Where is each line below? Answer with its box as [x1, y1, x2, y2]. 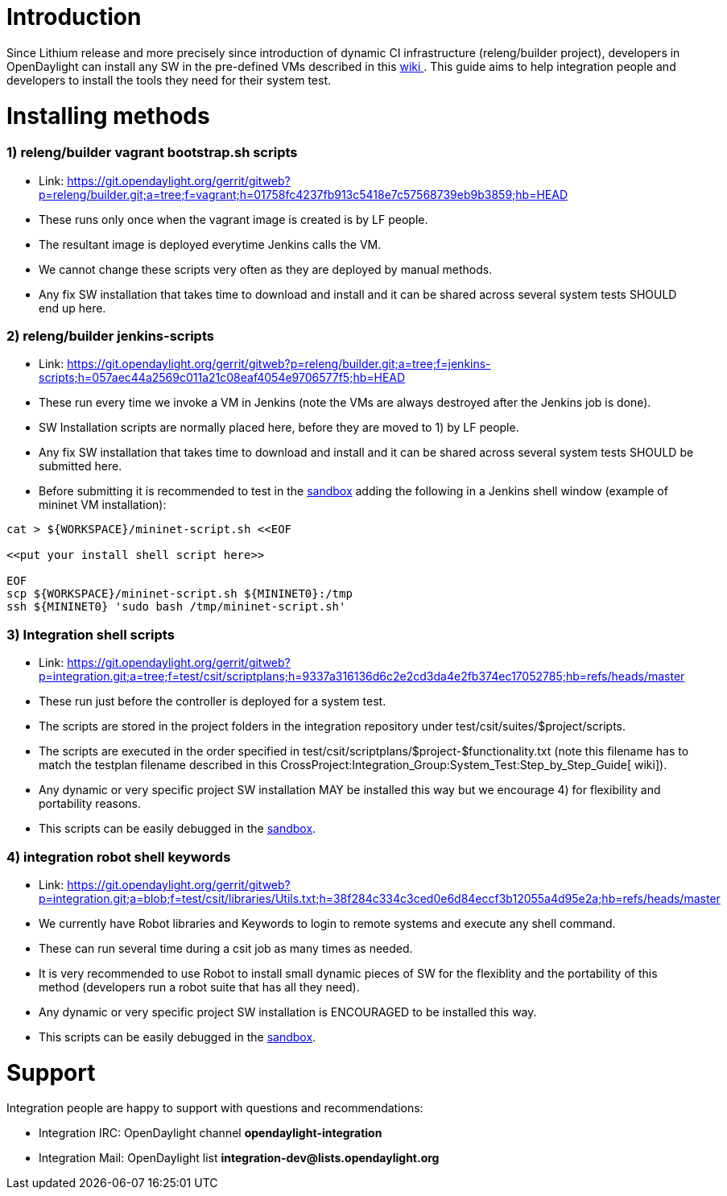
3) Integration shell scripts [6, 626, 175, 643]
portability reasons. [39, 797, 142, 811]
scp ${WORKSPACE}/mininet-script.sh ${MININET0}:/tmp [6, 587, 353, 601]
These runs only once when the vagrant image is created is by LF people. [39, 212, 428, 226]
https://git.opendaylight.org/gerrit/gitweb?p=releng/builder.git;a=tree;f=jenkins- [67, 357, 491, 371]
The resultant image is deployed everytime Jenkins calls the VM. [39, 237, 382, 251]
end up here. [39, 300, 106, 315]
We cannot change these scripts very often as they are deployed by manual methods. [39, 262, 493, 276]
